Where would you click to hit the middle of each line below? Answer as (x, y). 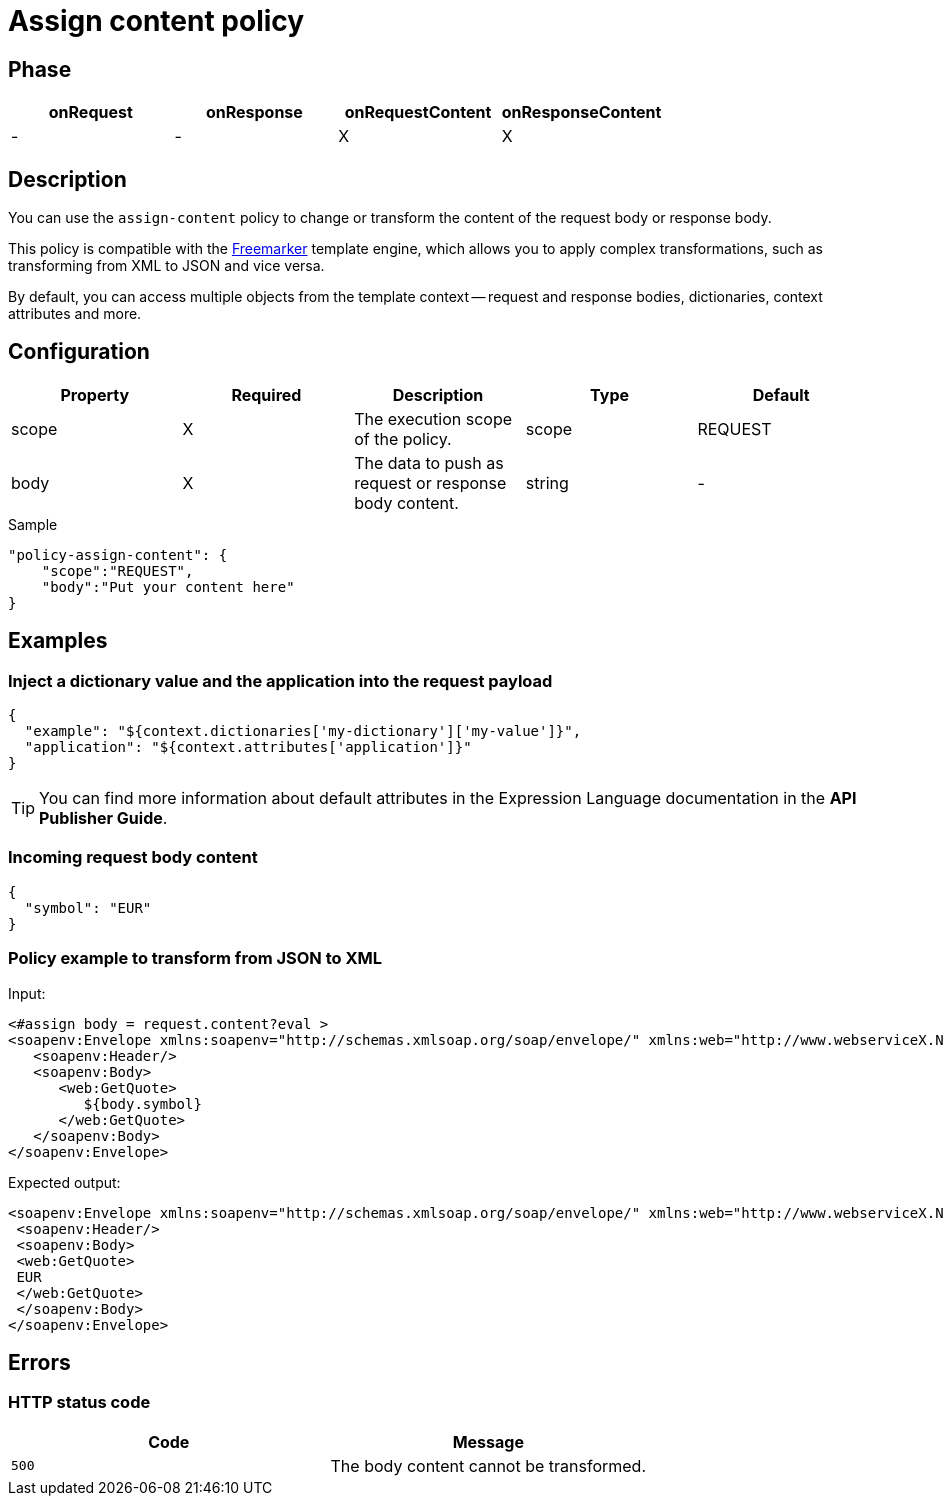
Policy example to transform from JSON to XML (195, 958)
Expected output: (64, 1182)
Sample (33, 524)
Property (95, 394)
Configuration (79, 352)
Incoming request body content (133, 857)
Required (266, 394)
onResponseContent (581, 112)
